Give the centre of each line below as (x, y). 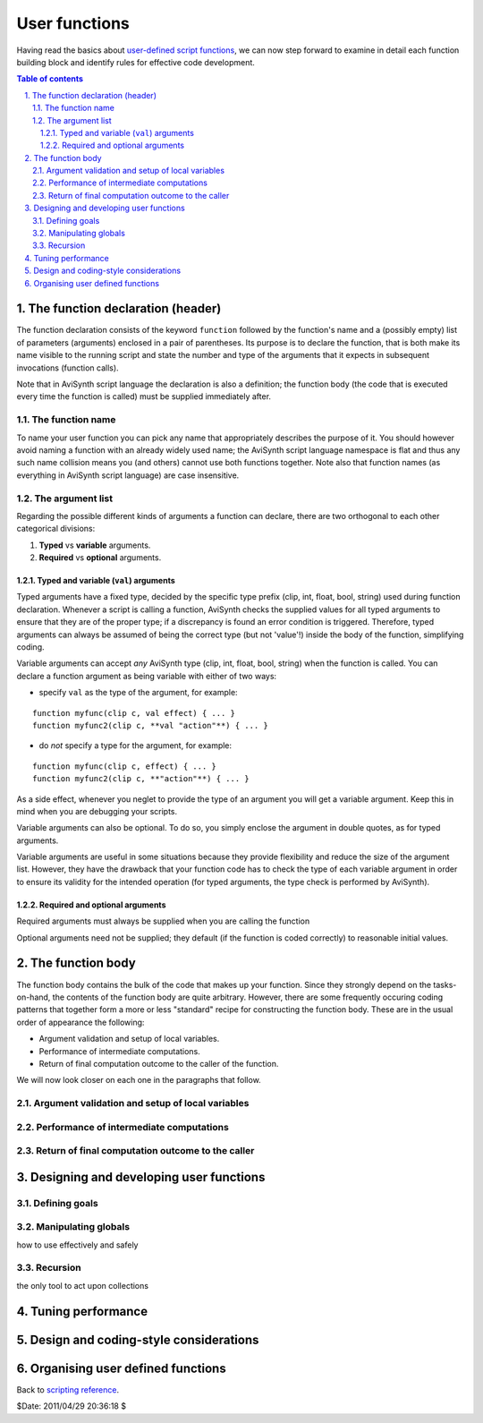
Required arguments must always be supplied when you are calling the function (163, 921)
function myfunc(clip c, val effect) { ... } (134, 713)
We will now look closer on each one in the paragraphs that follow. (139, 1080)
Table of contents (50, 79)
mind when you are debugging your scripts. (97, 811)
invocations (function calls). (68, 368)
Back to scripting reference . (68, 1389)
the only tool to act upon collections (83, 1285)
